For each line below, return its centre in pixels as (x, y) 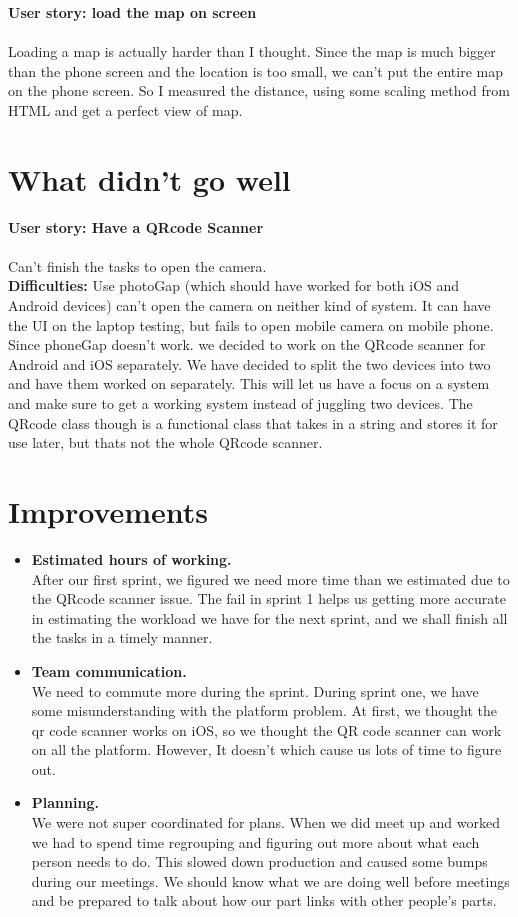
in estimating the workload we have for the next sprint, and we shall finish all (269, 617)
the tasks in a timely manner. (122, 637)
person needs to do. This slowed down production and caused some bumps (259, 861)
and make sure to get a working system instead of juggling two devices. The (240, 403)
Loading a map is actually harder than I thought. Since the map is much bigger (252, 51)
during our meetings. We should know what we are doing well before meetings (270, 880)
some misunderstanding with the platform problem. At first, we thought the (264, 710)
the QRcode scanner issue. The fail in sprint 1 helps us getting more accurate (268, 598)
